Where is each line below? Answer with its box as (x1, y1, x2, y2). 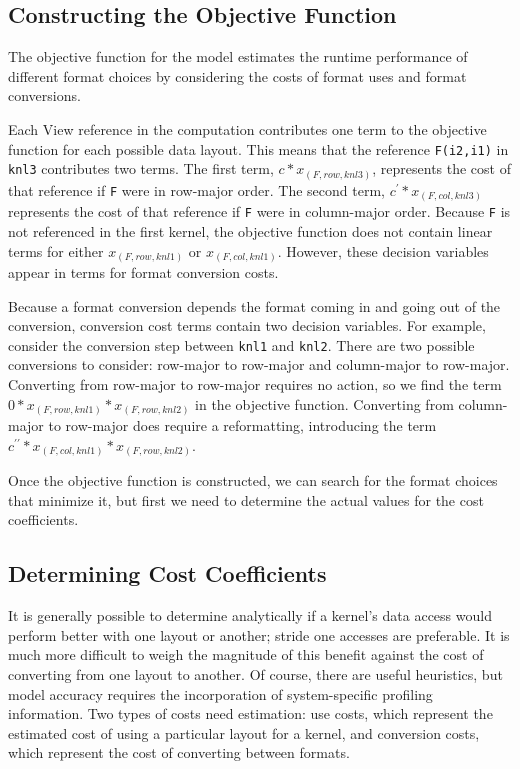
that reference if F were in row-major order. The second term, (8, 179, 385, 200)
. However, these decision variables (277, 240, 489, 261)
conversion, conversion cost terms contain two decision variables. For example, (8, 315, 486, 336)
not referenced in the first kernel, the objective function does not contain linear (8, 220, 493, 241)
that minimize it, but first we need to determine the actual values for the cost (8, 489, 484, 510)
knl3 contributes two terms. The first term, (8, 158, 274, 179)
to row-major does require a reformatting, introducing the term (48, 415, 437, 436)
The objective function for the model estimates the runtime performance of (8, 46, 468, 67)
